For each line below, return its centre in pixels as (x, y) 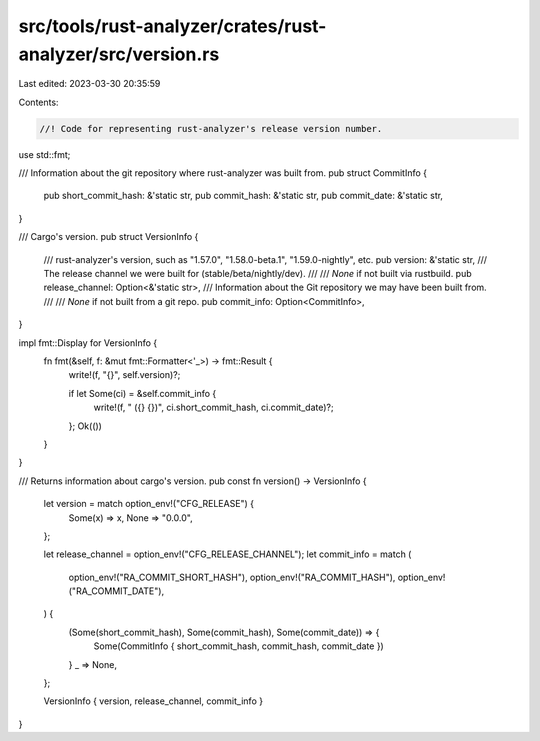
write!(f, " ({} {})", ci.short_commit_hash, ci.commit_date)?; (213, 407)
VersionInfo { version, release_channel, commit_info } (153, 701)
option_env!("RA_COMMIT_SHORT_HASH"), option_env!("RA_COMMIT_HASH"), (232, 577)
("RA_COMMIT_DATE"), (116, 591)
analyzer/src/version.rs (119, 54)
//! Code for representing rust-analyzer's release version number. (211, 128)
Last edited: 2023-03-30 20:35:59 (89, 84)
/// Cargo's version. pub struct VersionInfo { (108, 237)
